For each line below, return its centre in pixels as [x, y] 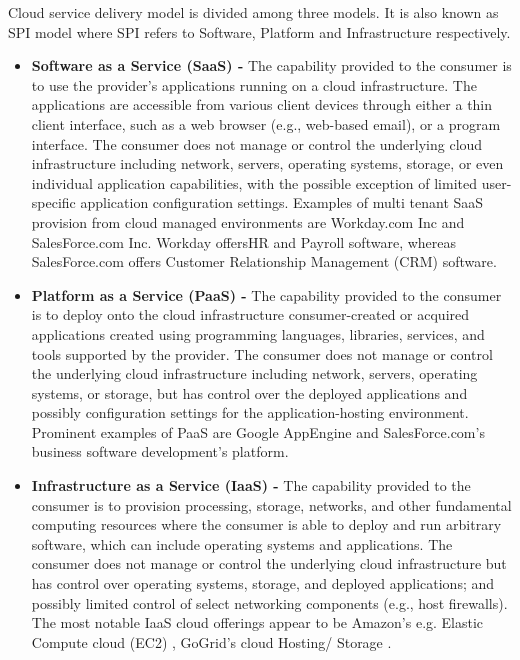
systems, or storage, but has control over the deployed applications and [249, 392]
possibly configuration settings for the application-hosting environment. [250, 412]
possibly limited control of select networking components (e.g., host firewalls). [269, 602]
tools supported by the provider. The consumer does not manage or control [262, 353]
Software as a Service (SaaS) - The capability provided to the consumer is [271, 65]
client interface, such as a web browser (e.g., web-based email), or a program [266, 123]
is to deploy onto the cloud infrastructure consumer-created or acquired [250, 314]
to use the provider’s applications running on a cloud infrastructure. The [254, 84]
